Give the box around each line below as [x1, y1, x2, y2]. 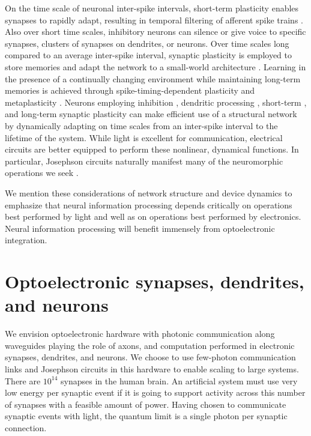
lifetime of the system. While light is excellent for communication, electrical [5, 131, 283, 144]
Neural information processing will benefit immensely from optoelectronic [5, 222, 275, 234]
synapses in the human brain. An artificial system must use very [61, 374, 298, 387]
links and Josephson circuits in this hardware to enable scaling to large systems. [5, 362, 299, 375]
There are [5, 374, 41, 387]
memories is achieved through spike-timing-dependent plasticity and [5, 84, 255, 97]
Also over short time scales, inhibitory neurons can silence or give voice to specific [5, 25, 306, 38]
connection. [5, 421, 47, 434]
